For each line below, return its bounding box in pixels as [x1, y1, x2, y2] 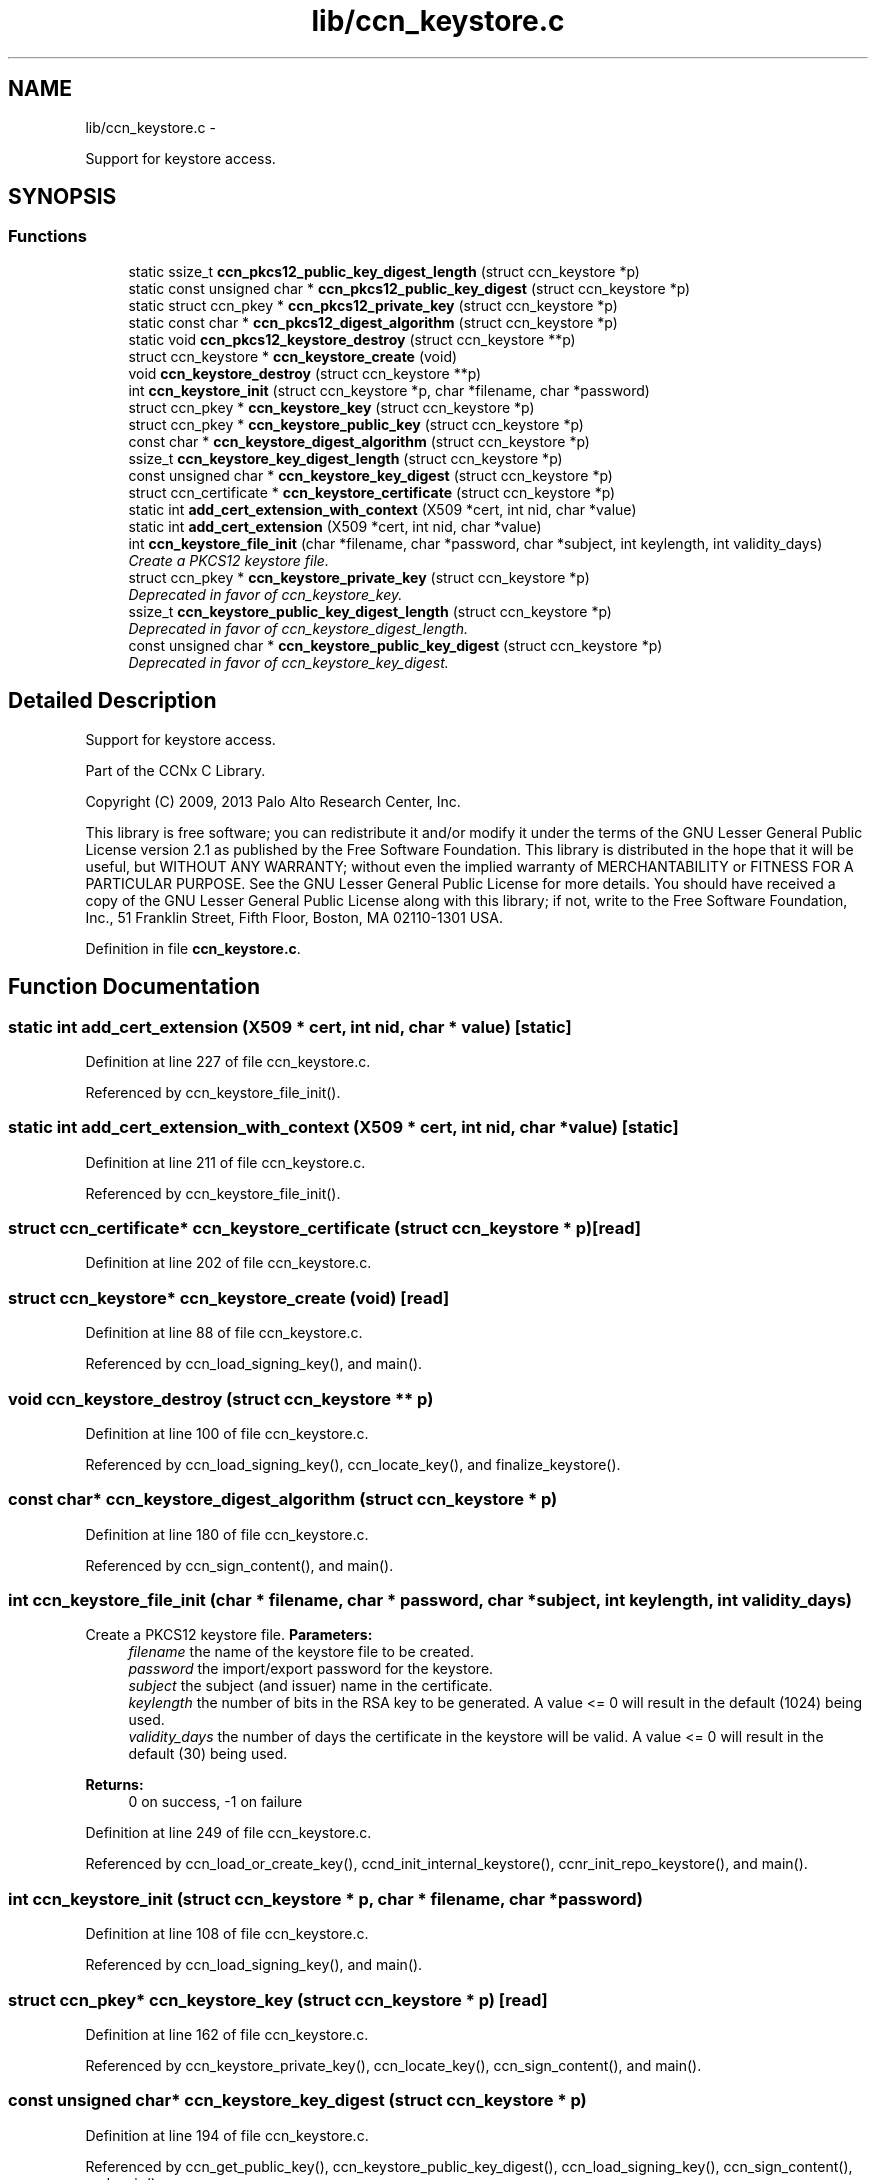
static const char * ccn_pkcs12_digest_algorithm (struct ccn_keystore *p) [128, 313, 618, 331]
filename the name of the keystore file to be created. [128, 1643, 474, 1661]
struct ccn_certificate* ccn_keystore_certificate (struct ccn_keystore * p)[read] [8, 1218, 642, 1238]
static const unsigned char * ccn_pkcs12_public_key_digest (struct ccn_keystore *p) [128, 279, 691, 297]
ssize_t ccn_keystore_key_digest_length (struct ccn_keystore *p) [128, 449, 563, 467]
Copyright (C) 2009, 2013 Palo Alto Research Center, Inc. [85, 792, 461, 810]
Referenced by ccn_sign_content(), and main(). [85, 1556, 394, 1574]
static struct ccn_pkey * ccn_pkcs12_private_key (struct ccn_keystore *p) [128, 296, 618, 314]
